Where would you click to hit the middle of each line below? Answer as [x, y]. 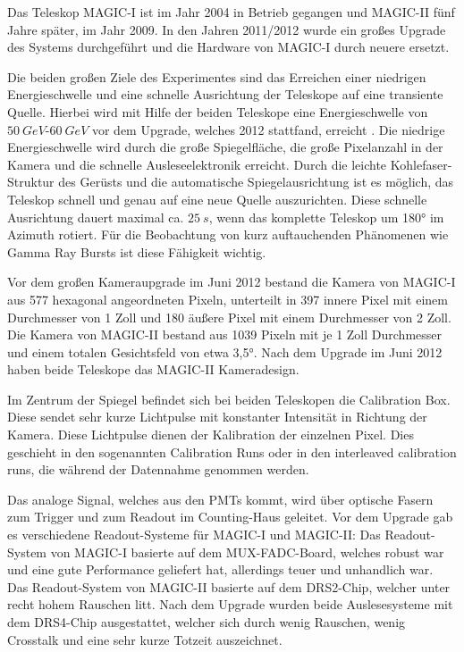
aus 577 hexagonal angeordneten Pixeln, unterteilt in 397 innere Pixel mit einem [228, 299]
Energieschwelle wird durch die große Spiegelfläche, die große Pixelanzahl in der [225, 147]
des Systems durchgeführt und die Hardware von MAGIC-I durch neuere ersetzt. [228, 47]
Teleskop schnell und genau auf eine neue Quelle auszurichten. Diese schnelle [217, 199]
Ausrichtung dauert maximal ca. [96, 217]
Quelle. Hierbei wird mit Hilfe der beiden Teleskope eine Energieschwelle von [218, 111]
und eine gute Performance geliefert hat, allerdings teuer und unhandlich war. [220, 569]
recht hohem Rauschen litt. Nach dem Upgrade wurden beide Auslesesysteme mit [230, 604]
